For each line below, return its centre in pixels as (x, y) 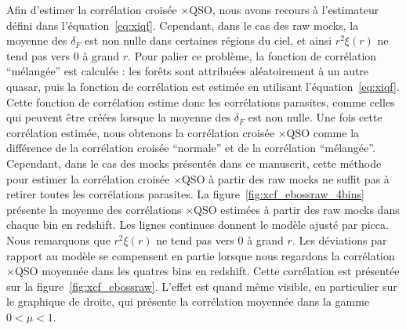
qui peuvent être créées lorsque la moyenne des (119, 117)
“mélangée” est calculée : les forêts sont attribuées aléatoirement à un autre (188, 71)
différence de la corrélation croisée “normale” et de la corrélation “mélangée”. (191, 148)
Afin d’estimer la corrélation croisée (92, 9)
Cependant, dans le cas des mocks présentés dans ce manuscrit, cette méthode (194, 163)
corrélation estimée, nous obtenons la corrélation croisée (140, 132)
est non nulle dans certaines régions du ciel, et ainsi (208, 40)
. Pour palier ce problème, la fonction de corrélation (252, 55)
